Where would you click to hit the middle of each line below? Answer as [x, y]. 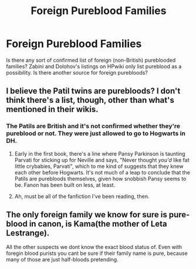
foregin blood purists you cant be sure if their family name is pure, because [97, 253]
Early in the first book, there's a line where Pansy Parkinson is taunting [100, 153]
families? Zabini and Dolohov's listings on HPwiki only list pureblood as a [94, 66]
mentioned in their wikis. [52, 110]
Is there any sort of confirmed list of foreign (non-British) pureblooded [91, 60]
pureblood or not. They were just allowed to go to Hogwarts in [96, 133]
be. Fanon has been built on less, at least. [65, 185]
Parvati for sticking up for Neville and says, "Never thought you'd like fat [102, 160]
